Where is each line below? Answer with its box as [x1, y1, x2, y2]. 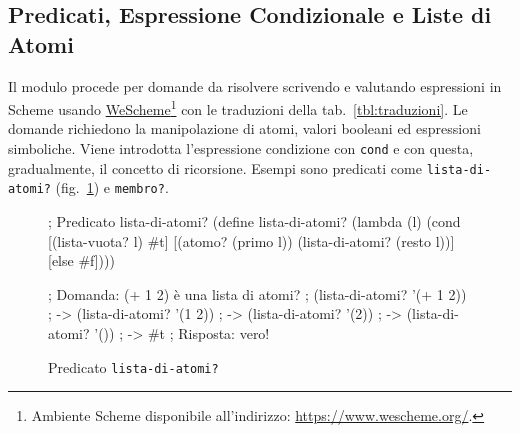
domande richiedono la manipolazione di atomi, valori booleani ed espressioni [8, 118, 481, 139]
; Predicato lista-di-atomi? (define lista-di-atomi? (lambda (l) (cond [48, 211, 461, 231]
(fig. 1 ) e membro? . [55, 177, 169, 198]
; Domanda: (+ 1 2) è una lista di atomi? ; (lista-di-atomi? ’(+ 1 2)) [48, 283, 467, 304]
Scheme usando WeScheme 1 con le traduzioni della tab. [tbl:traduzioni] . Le [8, 96, 468, 119]
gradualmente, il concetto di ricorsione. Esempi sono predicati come [8, 157, 422, 178]
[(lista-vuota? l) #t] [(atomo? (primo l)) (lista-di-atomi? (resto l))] [48, 230, 455, 251]
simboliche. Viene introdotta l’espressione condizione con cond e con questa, [8, 138, 474, 159]
